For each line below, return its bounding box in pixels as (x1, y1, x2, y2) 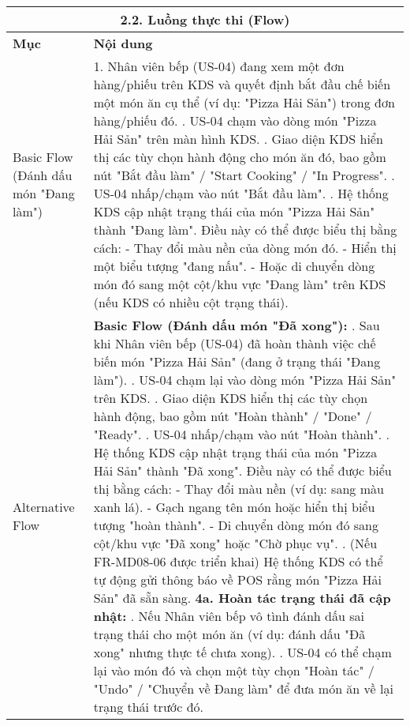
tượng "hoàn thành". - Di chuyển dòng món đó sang (93, 516, 378, 534)
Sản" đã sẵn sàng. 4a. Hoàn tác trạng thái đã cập (93, 589, 391, 607)
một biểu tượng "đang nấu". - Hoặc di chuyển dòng (93, 257, 375, 275)
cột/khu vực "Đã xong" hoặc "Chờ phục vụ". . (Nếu (93, 534, 378, 552)
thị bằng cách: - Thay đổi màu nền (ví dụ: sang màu (93, 480, 384, 498)
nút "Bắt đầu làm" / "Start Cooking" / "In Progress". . (93, 166, 395, 184)
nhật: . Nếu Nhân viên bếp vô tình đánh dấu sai (93, 607, 364, 625)
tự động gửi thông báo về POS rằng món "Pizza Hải (93, 570, 382, 589)
